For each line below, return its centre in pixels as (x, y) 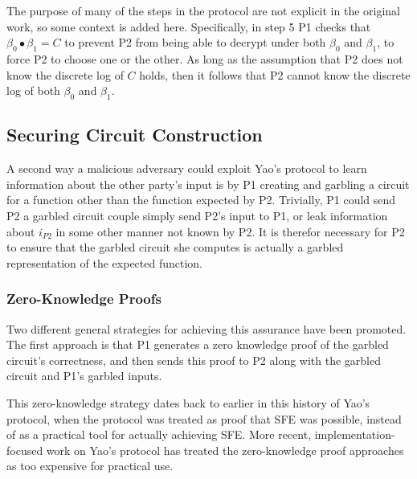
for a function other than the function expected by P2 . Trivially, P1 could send (201, 200)
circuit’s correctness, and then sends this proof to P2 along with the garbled (194, 360)
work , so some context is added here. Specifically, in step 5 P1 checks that (189, 26)
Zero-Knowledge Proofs (84, 299)
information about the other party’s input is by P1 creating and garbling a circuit (208, 184)
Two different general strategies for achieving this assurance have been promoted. (206, 328)
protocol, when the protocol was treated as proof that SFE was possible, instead (204, 418)
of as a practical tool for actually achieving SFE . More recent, (159, 434)
